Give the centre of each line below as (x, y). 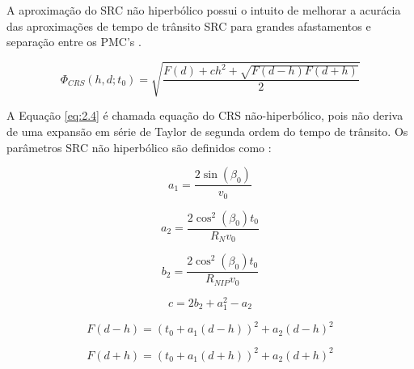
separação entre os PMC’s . (74, 42)
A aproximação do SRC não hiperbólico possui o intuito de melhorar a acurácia (204, 10)
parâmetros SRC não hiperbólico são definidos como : (139, 147)
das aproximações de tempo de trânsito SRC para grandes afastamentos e (189, 25)
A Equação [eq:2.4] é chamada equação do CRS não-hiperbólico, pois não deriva (205, 115)
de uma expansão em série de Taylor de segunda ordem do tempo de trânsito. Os (207, 131)
